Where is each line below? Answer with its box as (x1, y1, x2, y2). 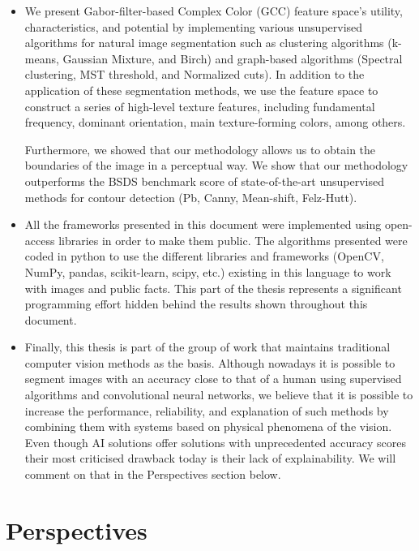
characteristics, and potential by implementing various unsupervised (24, 18, 363, 35)
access (24, 231, 55, 248)
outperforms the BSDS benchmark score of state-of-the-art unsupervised (24, 172, 384, 189)
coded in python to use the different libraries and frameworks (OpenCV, (24, 248, 384, 265)
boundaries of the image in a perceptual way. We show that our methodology (24, 157, 408, 174)
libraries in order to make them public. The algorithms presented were (58, 231, 408, 248)
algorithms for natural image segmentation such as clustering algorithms (24, 34, 384, 51)
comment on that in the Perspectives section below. (24, 466, 281, 483)
